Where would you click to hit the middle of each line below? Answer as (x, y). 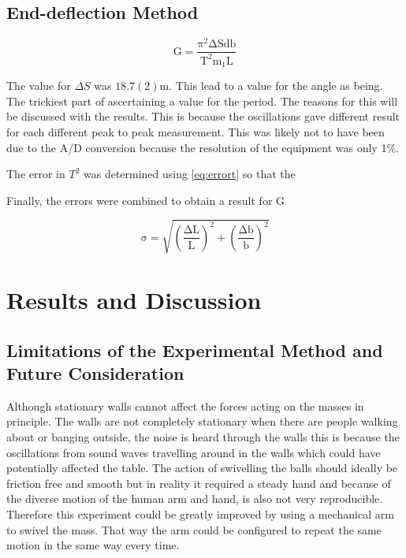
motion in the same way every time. (93, 545)
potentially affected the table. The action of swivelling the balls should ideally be (202, 468)
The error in (36, 174)
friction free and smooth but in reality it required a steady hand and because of (199, 483)
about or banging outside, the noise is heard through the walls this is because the (203, 437)
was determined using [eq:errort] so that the (189, 174)
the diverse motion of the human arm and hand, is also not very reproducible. (195, 498)
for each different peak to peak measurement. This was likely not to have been (196, 131)
